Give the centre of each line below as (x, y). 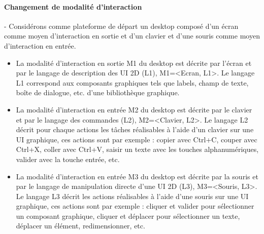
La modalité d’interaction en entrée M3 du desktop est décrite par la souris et (137, 176)
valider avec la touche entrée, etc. (68, 159)
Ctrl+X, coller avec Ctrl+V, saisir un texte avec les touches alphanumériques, (137, 149)
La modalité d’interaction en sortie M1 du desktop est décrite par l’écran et (134, 63)
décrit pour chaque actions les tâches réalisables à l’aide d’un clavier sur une (135, 129)
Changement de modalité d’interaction (73, 6)
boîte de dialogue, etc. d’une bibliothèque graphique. (98, 92)
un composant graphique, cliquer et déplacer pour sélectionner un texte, (128, 216)
